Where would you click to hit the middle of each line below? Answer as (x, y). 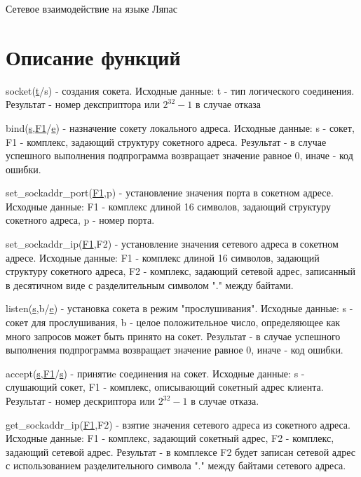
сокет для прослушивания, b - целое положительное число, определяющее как (173, 322)
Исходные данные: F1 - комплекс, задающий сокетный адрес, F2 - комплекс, (170, 438)
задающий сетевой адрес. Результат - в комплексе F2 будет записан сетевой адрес (180, 451)
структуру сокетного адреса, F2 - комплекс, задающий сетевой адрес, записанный (180, 271)
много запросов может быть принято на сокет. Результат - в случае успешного (173, 336)
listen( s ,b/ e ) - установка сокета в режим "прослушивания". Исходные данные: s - (179, 308)
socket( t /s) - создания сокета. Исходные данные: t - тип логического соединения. (180, 90)
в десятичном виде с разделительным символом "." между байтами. (150, 284)
